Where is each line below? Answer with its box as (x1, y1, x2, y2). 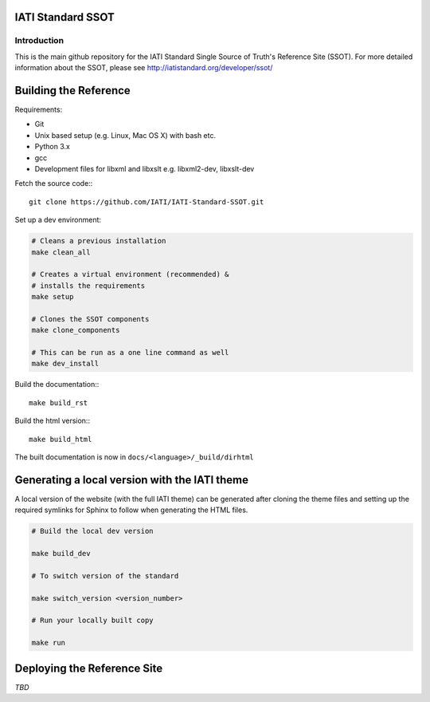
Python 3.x (34, 142, 71, 152)
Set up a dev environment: (14, 215, 102, 225)
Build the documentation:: (14, 380, 100, 389)
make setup (31, 292, 74, 302)
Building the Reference (14, 84, 131, 97)
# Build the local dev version (31, 526, 154, 536)
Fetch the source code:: (14, 179, 93, 188)
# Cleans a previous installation (31, 236, 166, 246)
